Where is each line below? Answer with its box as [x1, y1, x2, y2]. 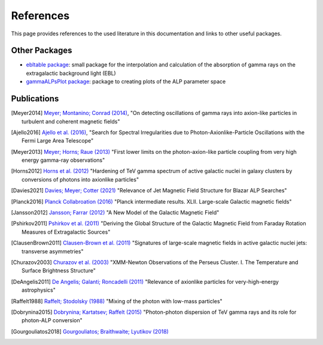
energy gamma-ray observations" [22, 156, 105, 164]
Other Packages [11, 46, 72, 56]
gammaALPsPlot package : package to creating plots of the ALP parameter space [26, 78, 226, 85]
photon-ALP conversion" [22, 317, 83, 324]
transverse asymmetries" [22, 247, 84, 255]
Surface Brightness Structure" [22, 267, 96, 274]
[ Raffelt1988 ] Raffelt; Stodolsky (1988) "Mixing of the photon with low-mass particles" [11, 297, 223, 305]
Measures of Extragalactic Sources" [22, 228, 111, 235]
